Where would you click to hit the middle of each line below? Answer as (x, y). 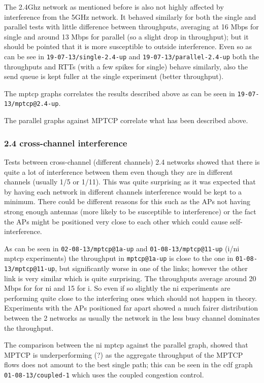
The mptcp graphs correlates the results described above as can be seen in (120, 93)
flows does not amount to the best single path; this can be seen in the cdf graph (128, 365)
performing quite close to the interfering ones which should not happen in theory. (130, 298)
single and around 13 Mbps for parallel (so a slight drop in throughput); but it (126, 36)
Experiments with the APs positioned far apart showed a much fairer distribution (131, 308)
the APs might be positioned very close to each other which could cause (116, 221)
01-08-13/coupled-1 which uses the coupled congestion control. (104, 374)
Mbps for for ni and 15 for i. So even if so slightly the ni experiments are (117, 288)
